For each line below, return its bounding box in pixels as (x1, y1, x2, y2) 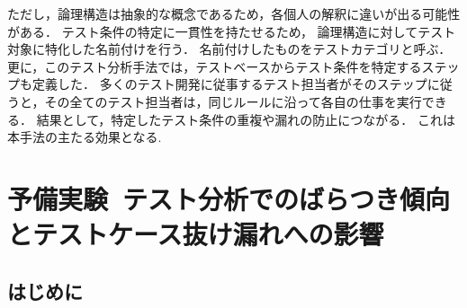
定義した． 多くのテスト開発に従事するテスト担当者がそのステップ (31, 75, 427, 93)
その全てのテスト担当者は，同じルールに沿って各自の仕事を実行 (44, 92, 422, 110)
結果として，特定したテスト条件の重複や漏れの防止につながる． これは (36, 110, 455, 128)
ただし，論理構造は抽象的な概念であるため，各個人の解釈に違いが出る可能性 (7, 4, 461, 22)
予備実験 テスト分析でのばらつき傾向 (7, 180, 451, 216)
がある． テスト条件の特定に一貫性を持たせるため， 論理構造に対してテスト (7, 22, 456, 40)
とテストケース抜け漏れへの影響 (7, 216, 384, 252)
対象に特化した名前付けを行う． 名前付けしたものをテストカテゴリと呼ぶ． (7, 40, 452, 58)
